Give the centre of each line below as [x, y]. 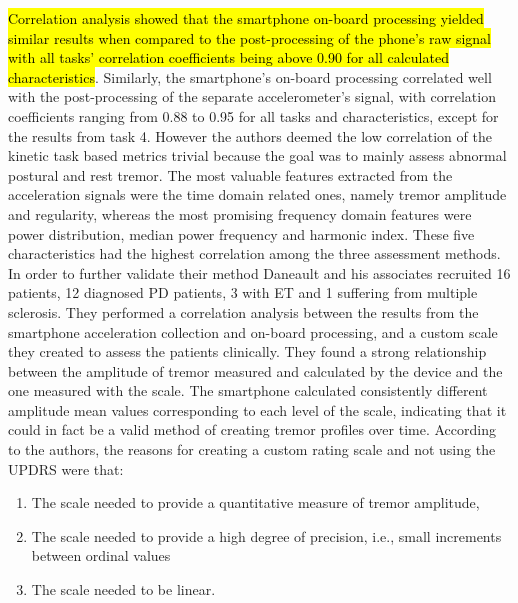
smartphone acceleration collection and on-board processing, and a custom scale [253, 331]
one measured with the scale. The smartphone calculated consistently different [248, 390]
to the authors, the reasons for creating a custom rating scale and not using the [252, 449]
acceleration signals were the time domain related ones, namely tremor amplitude [257, 194]
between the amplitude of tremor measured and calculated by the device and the [255, 370]
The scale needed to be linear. [123, 589]
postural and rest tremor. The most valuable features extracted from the [230, 174]
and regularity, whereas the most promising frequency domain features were [240, 213]
